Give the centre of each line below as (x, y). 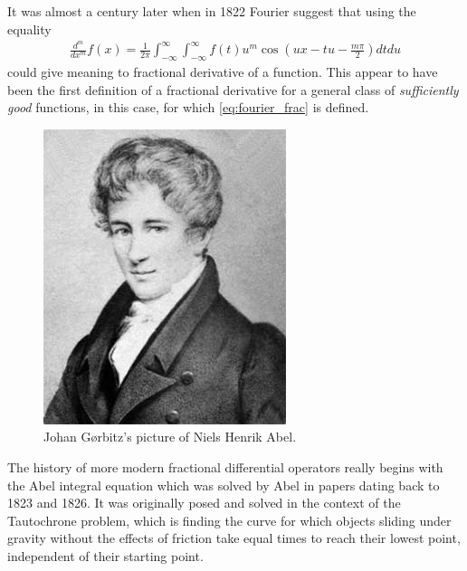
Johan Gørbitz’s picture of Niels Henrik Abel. (170, 437)
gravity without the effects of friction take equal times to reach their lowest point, (234, 538)
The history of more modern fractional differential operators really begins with (225, 467)
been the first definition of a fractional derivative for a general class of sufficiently (233, 89)
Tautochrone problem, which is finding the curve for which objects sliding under (229, 520)
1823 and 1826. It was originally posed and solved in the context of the (204, 503)
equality (29, 29)
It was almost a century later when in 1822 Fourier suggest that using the (212, 11)
